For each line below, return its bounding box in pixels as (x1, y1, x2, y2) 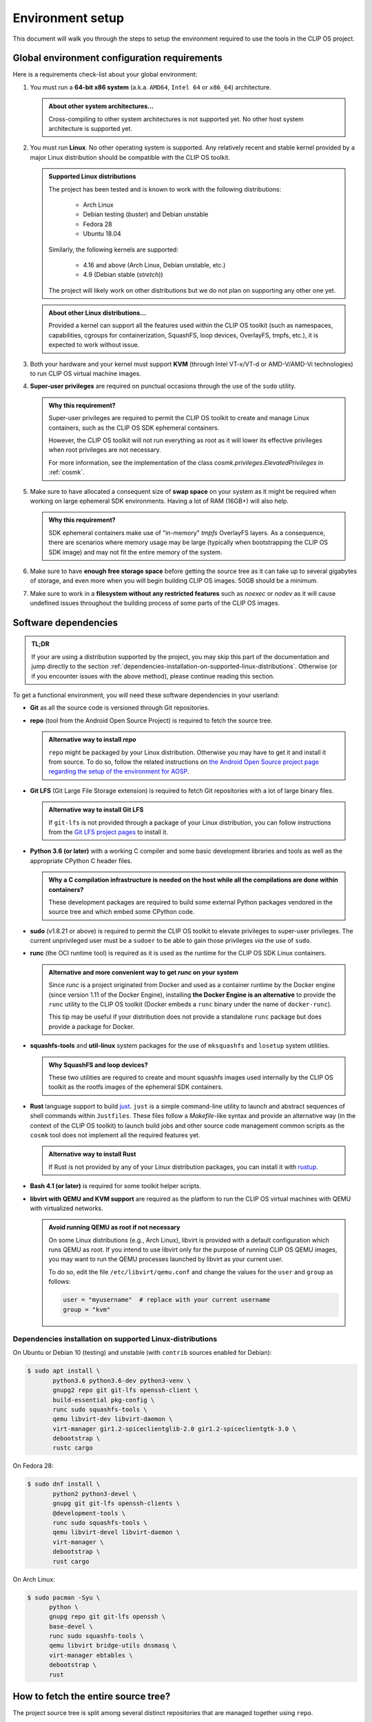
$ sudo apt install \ (27, 1367, 101, 1375)
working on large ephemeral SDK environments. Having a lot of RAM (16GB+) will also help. (30, 497, 289, 505)
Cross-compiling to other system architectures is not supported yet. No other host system (48, 114, 304, 123)
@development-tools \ (52, 1509, 126, 1517)
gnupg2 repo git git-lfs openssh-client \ (52, 1387, 198, 1394)
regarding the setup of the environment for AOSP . (48, 767, 189, 776)
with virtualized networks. (30, 1204, 103, 1212)
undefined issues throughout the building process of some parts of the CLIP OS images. (30, 599, 280, 608)
